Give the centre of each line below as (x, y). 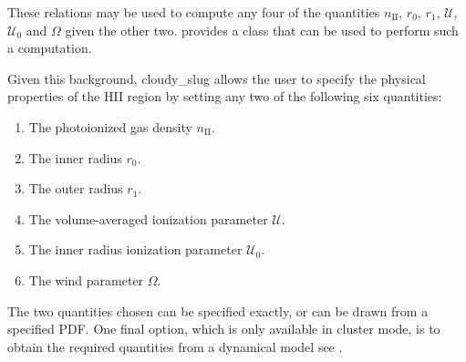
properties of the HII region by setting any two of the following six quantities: (225, 96)
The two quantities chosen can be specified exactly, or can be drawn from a (218, 310)
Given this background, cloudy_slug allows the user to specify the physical (217, 78)
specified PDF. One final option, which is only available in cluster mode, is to (224, 329)
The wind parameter (86, 279)
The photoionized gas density (110, 126)
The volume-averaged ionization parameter (148, 218)
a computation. (50, 48)
